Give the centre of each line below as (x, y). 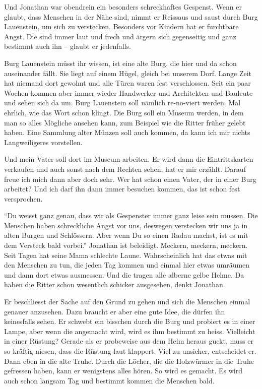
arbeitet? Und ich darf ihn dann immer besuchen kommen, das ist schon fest (122, 189)
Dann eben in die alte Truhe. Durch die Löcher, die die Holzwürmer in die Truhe (129, 361)
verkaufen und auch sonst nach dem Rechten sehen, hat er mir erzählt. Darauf (125, 169)
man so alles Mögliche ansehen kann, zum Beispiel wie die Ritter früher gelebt (125, 122)
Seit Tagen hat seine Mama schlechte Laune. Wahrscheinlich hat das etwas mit (126, 255)
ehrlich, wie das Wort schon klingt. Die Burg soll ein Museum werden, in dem (124, 112)
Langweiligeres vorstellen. (43, 142)
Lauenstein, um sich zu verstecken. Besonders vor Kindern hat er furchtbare (121, 26)
